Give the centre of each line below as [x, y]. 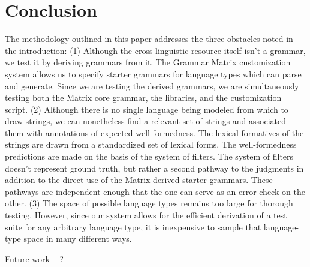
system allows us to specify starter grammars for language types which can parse [153, 73]
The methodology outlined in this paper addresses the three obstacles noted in [149, 39]
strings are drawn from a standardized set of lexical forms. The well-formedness [151, 144]
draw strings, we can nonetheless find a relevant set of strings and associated [146, 121]
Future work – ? [34, 258]
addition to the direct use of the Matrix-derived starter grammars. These [139, 180]
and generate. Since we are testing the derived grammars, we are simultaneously [152, 85]
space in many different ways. [78, 238]
